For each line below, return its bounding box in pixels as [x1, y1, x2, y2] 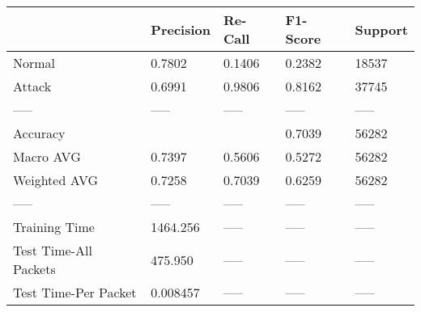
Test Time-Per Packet [13, 283, 137, 301]
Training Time [13, 217, 95, 236]
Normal [13, 53, 56, 72]
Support [355, 19, 408, 39]
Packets [13, 259, 56, 278]
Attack [13, 77, 52, 95]
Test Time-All [13, 241, 92, 259]
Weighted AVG [13, 171, 99, 189]
